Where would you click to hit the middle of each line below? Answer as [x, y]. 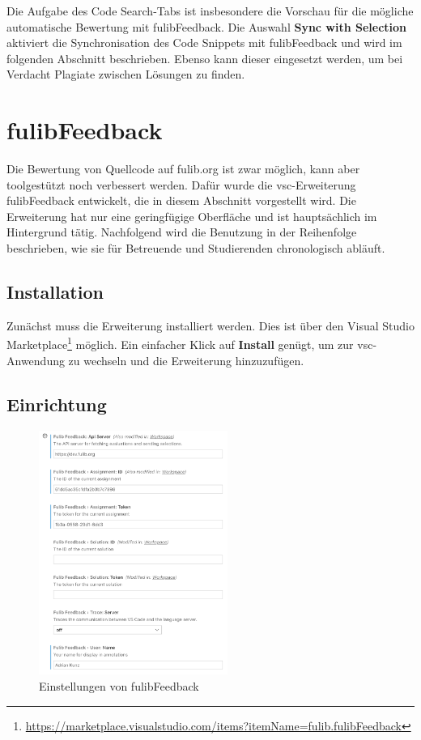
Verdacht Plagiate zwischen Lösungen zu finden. [126, 74]
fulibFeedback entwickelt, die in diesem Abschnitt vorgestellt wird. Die [181, 200]
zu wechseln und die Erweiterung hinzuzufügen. [186, 360]
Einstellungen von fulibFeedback [119, 685]
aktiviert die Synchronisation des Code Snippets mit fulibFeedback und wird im [204, 43]
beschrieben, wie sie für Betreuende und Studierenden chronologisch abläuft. [196, 248]
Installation [55, 292]
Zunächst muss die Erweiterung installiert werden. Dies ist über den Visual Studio [210, 325]
